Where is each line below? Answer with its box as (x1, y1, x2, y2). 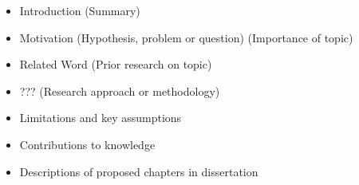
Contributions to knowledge (19, 136, 156, 152)
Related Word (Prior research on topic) (19, 56, 212, 73)
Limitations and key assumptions (19, 109, 182, 126)
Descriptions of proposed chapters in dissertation (19, 163, 258, 179)
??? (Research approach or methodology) (19, 82, 220, 99)
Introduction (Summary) (19, 2, 140, 18)
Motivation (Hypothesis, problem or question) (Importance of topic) (19, 29, 353, 45)
